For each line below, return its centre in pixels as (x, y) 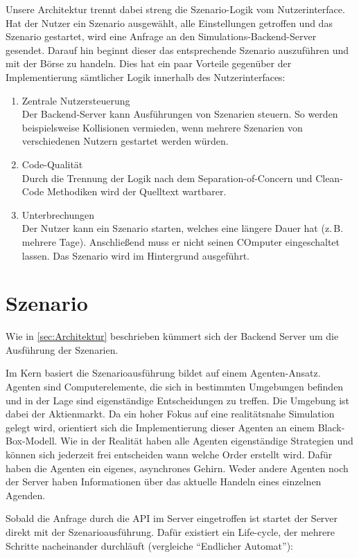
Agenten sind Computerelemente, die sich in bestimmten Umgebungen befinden (175, 386)
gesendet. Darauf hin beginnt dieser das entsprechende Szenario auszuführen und (177, 49)
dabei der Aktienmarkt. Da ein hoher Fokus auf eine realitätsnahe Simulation (170, 414)
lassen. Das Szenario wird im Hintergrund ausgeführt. (135, 255)
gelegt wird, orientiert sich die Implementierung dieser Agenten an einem (160, 427)
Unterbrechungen (58, 214)
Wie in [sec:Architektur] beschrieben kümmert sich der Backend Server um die (172, 336)
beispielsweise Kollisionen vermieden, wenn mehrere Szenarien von (162, 127)
